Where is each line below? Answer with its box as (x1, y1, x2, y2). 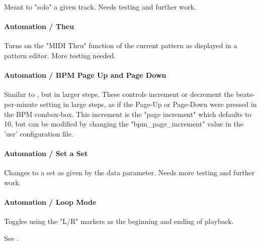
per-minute (4, 98, 38, 109)
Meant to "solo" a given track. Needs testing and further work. (4, 2, 196, 12)
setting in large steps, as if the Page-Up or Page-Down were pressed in (40, 98, 257, 109)
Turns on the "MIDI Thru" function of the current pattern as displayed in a (4, 40, 237, 51)
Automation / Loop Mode (4, 196, 97, 207)
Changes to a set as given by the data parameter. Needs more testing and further (4, 167, 255, 178)
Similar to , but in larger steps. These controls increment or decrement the (4, 89, 234, 99)
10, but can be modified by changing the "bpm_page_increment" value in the (4, 118, 244, 129)
